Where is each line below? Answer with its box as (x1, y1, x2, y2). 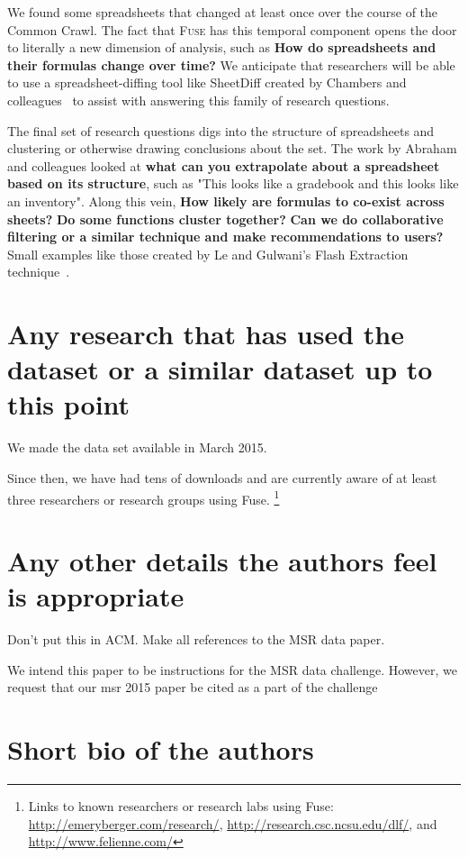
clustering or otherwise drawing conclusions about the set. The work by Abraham (7, 139, 457, 158)
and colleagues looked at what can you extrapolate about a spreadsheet (7, 156, 440, 175)
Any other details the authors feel (7, 542, 437, 579)
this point (7, 386, 130, 423)
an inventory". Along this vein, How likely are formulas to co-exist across (7, 191, 445, 210)
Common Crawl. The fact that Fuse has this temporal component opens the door (7, 20, 457, 39)
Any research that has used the (7, 315, 404, 352)
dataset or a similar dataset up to (7, 351, 433, 387)
